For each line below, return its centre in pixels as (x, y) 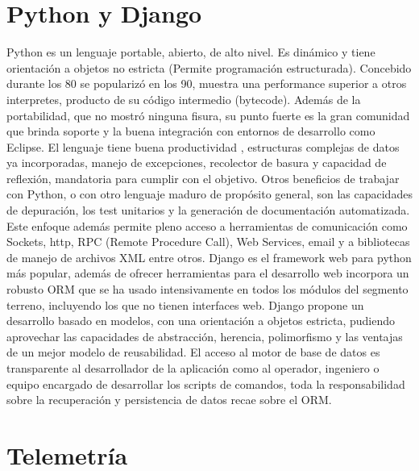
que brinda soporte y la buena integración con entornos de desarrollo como (191, 131)
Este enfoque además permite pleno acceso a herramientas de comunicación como (207, 225)
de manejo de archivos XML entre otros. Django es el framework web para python (209, 257)
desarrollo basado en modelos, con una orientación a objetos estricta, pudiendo (201, 321)
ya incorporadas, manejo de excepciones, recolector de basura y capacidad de (197, 163)
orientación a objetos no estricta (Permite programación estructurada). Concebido (209, 67)
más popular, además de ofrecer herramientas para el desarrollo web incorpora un (208, 273)
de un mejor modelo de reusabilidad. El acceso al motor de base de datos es (193, 352)
